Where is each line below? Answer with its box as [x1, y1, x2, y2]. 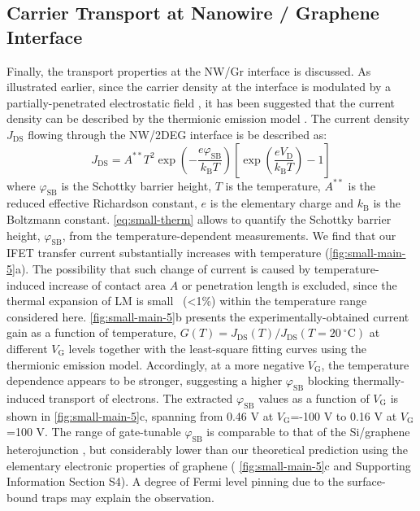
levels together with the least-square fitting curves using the [68, 339, 367, 356]
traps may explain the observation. [41, 488, 214, 505]
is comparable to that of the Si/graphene [206, 423, 410, 440]
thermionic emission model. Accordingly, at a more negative [6, 356, 305, 373]
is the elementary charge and [210, 194, 354, 212]
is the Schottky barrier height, [61, 177, 212, 194]
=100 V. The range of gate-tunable [6, 423, 181, 440]
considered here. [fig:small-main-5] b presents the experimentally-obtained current [6, 308, 409, 325]
